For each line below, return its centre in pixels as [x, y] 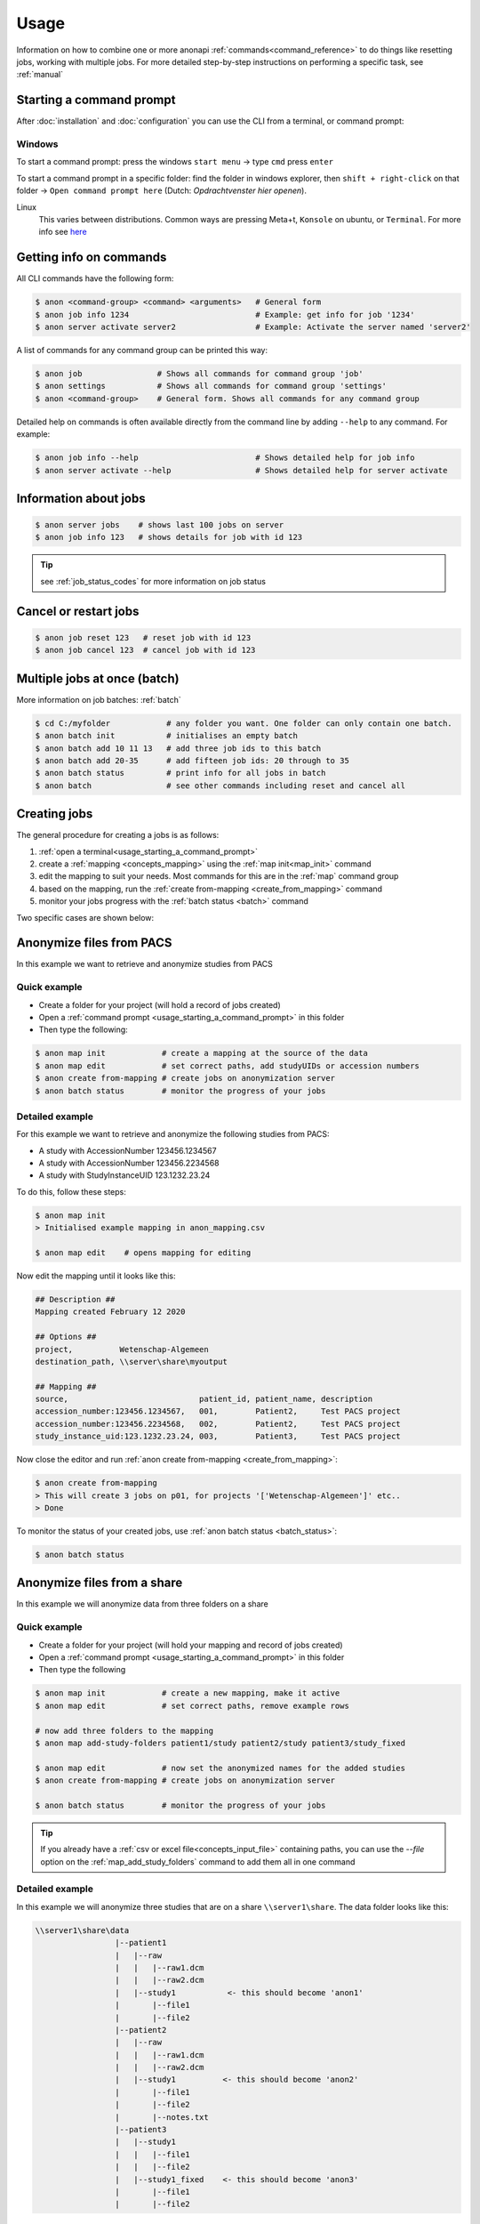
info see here [63, 232]
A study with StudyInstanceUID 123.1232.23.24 [124, 1175]
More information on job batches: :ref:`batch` [99, 699]
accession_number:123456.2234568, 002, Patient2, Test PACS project [218, 1424]
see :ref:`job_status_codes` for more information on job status [153, 581]
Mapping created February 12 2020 [110, 1312]
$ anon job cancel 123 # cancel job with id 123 [145, 650]
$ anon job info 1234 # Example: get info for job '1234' [225, 314]
